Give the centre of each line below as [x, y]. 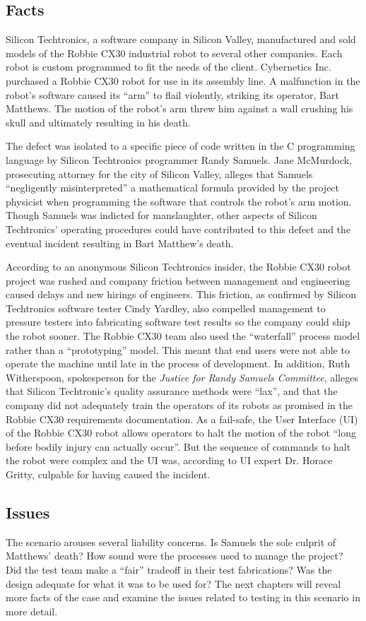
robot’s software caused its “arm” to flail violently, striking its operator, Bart [172, 94]
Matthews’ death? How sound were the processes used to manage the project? [175, 556]
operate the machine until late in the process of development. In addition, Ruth [178, 363]
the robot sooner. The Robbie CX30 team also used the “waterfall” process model [183, 336]
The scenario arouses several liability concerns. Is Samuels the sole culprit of [171, 542]
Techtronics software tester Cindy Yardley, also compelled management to [166, 308]
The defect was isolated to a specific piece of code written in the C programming [181, 146]
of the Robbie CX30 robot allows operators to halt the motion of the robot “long [181, 433]
